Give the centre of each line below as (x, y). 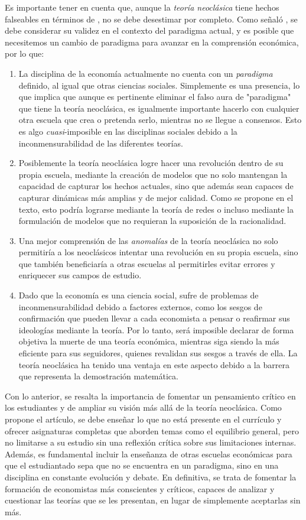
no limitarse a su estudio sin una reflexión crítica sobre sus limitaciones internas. (151, 442)
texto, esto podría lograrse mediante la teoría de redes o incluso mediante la (156, 209)
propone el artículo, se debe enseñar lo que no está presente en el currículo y (143, 419)
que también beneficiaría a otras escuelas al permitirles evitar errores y (147, 263)
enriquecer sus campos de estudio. (80, 275)
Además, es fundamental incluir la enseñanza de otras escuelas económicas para (149, 454)
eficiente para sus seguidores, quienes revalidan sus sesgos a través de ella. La (158, 353)
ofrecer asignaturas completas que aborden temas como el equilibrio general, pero (152, 430)
